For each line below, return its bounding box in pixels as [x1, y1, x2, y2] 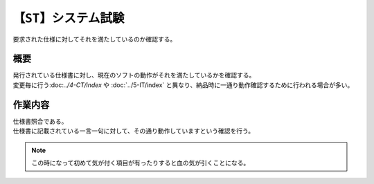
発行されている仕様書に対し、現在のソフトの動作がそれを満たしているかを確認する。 [12, 71, 256, 80]
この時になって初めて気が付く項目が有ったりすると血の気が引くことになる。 [31, 158, 250, 167]
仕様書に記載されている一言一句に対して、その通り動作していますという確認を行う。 [12, 127, 255, 135]
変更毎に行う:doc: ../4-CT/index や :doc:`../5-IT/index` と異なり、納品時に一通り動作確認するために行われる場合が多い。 [12, 80, 354, 89]
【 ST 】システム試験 [12, 10, 125, 26]
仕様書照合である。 [12, 117, 68, 125]
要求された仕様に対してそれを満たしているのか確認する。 [12, 35, 177, 43]
